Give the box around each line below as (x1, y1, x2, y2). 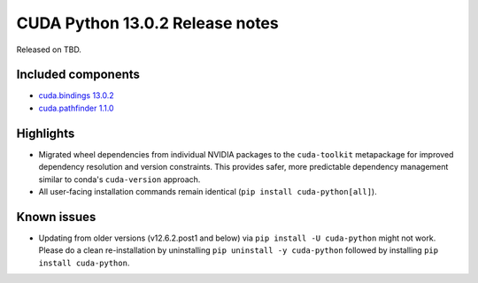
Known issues (16, 209, 96, 225)
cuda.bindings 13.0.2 (38, 90, 114, 101)
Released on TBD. (16, 44, 81, 55)
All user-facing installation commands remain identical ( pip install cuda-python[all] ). (38, 186, 377, 196)
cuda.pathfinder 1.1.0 (38, 103, 114, 113)
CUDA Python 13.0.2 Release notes (16, 13, 279, 33)
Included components (16, 67, 141, 82)
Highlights (16, 126, 75, 141)
